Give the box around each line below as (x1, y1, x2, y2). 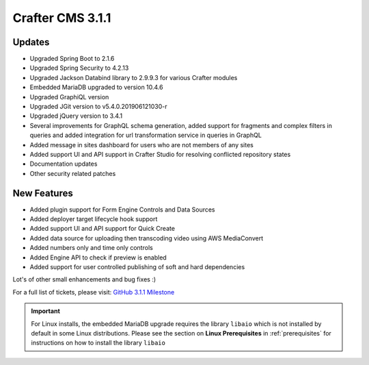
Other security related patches (29, 169, 116, 177)
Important (31, 307, 61, 315)
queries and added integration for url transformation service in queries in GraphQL (29, 131, 262, 140)
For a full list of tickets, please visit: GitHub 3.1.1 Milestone (12, 288, 175, 296)
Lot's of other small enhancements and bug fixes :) (12, 275, 156, 284)
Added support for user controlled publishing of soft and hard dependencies (29, 263, 245, 270)
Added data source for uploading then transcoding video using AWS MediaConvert (29, 234, 263, 242)
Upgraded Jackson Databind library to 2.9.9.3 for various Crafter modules (29, 73, 238, 81)
